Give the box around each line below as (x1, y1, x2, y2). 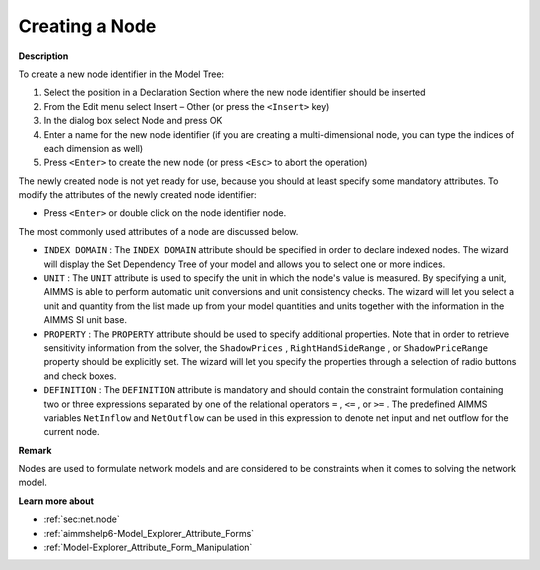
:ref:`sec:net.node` (43, 513, 120, 525)
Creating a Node (18, 15, 157, 37)
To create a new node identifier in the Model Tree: (18, 68, 225, 80)
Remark (18, 444, 52, 456)
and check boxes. (43, 370, 117, 382)
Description (18, 50, 69, 62)
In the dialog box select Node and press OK (43, 115, 223, 127)
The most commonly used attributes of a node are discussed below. (18, 225, 299, 237)
